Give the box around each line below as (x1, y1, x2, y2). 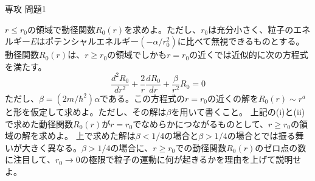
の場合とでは (227, 129, 279, 142)
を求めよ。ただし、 (124, 23, 201, 35)
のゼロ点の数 (255, 141, 306, 154)
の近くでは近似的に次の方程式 (189, 48, 308, 61)
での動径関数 (175, 141, 227, 154)
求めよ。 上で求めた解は (38, 129, 136, 142)
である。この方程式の (100, 91, 185, 104)
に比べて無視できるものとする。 (177, 35, 305, 48)
